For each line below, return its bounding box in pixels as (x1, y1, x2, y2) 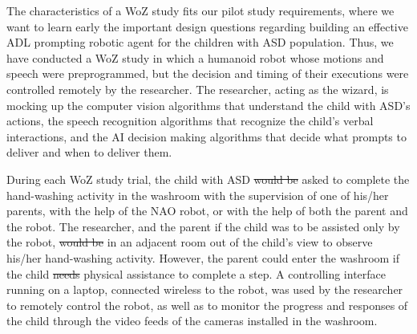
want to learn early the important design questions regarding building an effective (6, 18, 408, 35)
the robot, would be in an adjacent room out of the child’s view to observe (6, 234, 373, 250)
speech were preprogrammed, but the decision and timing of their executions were (6, 65, 409, 82)
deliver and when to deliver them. (6, 144, 172, 161)
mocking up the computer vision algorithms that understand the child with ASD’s (6, 96, 411, 113)
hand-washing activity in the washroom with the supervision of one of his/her (6, 186, 389, 203)
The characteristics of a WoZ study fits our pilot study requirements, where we (6, 2, 395, 18)
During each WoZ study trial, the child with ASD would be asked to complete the (6, 170, 410, 187)
